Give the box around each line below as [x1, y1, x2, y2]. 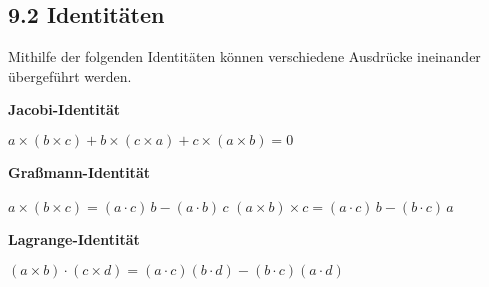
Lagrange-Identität [8, 229, 140, 250]
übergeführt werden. [8, 65, 132, 86]
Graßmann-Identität [8, 161, 150, 182]
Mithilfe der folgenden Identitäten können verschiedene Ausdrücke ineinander [8, 46, 481, 67]
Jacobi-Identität [8, 99, 121, 120]
